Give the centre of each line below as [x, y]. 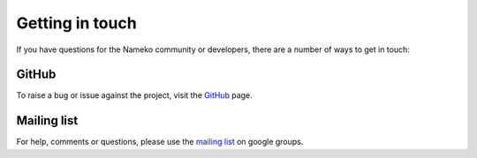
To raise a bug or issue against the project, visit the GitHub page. [135, 95]
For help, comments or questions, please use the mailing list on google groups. [160, 142]
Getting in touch [76, 23]
